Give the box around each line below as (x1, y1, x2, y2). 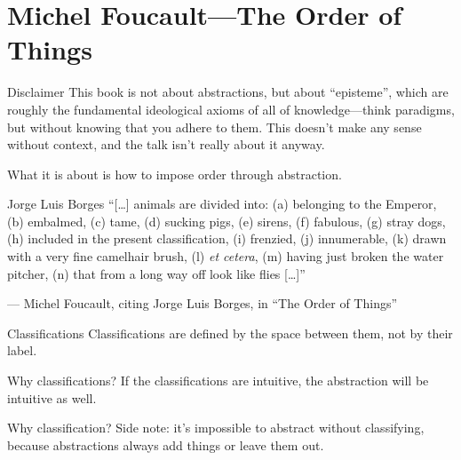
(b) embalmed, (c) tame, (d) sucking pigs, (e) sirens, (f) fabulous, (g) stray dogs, (7, 211, 446, 230)
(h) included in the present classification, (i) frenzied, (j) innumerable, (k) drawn (7, 229, 447, 248)
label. (7, 341, 37, 360)
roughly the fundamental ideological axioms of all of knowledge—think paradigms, (7, 99, 455, 118)
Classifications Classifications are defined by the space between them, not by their (7, 323, 453, 342)
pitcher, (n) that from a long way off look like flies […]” (7, 264, 306, 282)
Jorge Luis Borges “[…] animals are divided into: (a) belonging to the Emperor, (7, 194, 437, 213)
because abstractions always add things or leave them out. (7, 435, 324, 454)
